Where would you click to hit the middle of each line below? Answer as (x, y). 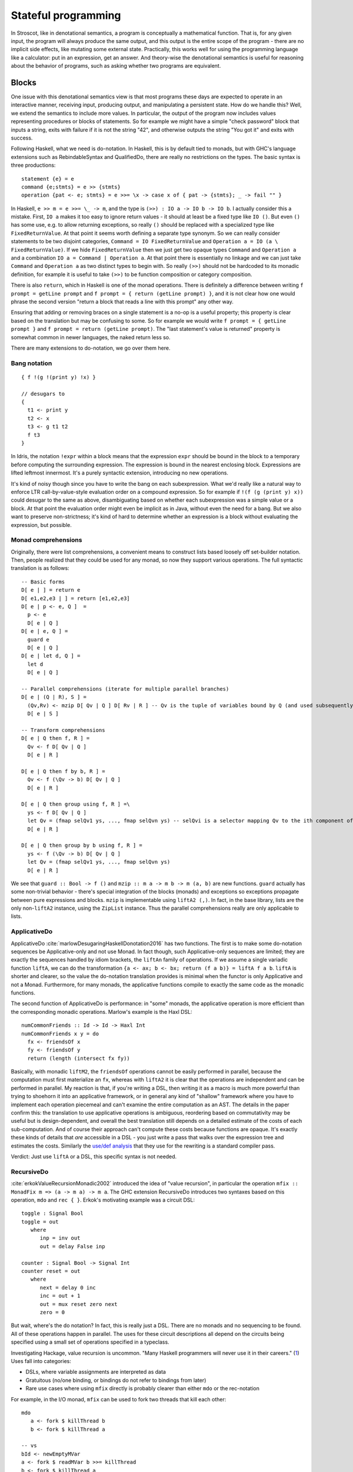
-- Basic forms (43, 582)
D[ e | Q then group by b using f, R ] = (82, 846)
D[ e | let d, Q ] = (51, 656)
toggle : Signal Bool (52, 1214)
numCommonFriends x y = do (60, 1034)
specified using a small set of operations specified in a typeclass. (90, 1342)
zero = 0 (52, 1312)
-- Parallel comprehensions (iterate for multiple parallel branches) (125, 689)
